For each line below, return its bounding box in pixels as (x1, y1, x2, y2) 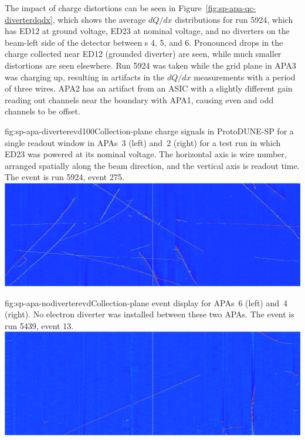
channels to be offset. (5, 105, 80, 117)
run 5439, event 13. (5, 319, 74, 331)
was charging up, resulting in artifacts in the (5, 70, 165, 83)
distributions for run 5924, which (175, 13, 293, 25)
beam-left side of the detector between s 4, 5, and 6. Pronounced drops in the (5, 36, 283, 48)
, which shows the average (52, 13, 146, 25)
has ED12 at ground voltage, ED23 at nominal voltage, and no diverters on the (5, 25, 290, 37)
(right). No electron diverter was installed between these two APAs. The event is (5, 308, 294, 320)
